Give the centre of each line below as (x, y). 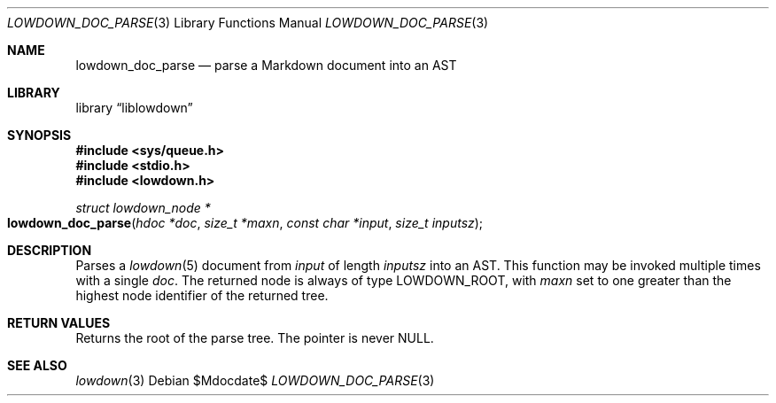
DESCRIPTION (50, 250)
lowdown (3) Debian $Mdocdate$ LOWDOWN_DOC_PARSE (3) (255, 380)
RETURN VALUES (59, 323)
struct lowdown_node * (143, 208)
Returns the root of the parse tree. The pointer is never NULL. (255, 338)
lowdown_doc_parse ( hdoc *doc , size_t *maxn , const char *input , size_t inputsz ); (245, 223)
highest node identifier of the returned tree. (202, 295)
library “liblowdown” (134, 108)
